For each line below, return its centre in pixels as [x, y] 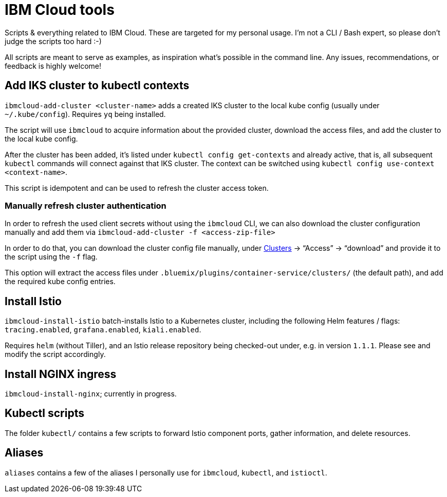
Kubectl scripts [44, 413]
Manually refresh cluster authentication [86, 205]
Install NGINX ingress [61, 374]
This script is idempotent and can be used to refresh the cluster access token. [137, 188]
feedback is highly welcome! [53, 66]
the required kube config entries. [60, 282]
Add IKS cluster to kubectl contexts [97, 86]
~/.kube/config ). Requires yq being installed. [85, 114]
